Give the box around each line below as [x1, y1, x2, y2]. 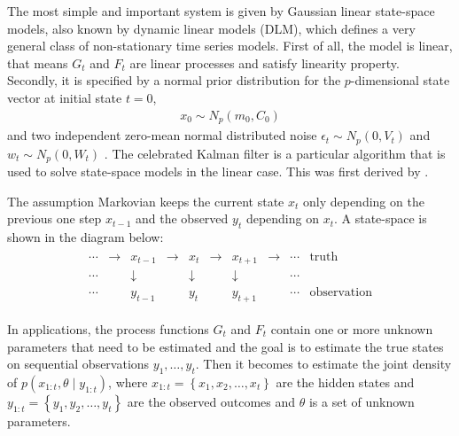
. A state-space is [333, 209, 427, 228]
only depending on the [302, 191, 424, 210]
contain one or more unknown [270, 319, 433, 338]
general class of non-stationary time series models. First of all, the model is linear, [7, 36, 453, 55]
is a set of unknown [308, 392, 415, 410]
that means [7, 53, 68, 72]
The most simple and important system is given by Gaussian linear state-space [7, 2, 435, 19]
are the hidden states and [276, 372, 415, 391]
